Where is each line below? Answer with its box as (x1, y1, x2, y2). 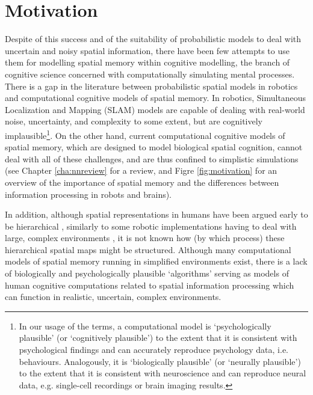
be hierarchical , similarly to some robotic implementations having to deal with (5, 219, 297, 232)
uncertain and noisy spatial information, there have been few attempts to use (5, 44, 290, 57)
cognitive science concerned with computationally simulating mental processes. (5, 67, 295, 80)
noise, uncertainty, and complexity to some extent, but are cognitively (5, 115, 263, 127)
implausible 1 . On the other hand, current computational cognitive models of (5, 127, 285, 141)
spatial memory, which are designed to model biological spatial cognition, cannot (5, 141, 303, 153)
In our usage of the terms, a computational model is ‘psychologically (19, 319, 271, 332)
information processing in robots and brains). (5, 188, 172, 200)
